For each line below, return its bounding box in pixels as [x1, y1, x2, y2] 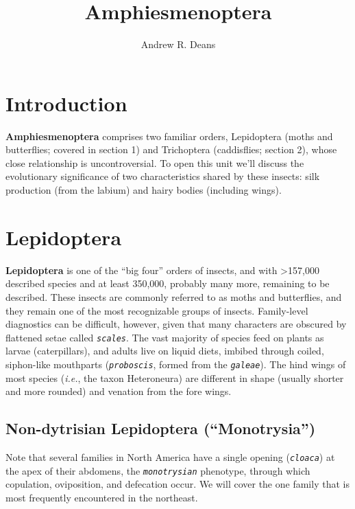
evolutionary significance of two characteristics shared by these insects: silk [5, 169, 320, 183]
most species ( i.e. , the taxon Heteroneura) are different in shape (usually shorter [5, 370, 344, 385]
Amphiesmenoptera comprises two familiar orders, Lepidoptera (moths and [5, 128, 333, 143]
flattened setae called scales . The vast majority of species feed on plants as [5, 330, 324, 344]
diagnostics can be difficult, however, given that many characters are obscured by [5, 317, 347, 331]
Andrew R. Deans [140, 37, 216, 52]
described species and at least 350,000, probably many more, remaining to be [5, 276, 330, 291]
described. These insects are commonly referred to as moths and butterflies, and [5, 289, 342, 304]
